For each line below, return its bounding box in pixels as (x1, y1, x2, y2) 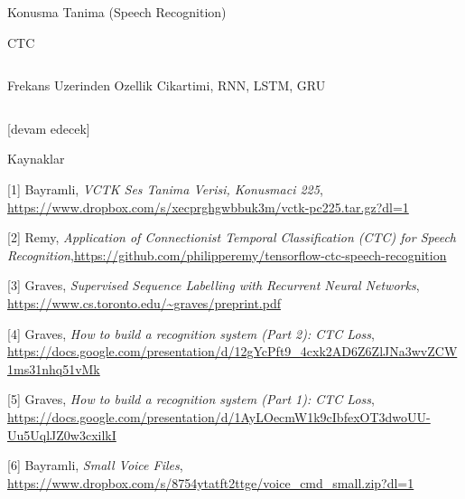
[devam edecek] (7, 118, 90, 137)
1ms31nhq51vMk (7, 359, 100, 378)
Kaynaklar (7, 149, 65, 168)
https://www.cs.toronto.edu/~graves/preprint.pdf (7, 293, 282, 312)
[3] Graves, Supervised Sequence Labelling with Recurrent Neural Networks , (7, 276, 420, 295)
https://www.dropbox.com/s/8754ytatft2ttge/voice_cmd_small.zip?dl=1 (7, 473, 414, 492)
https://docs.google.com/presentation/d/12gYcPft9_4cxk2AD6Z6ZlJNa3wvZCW (7, 342, 458, 361)
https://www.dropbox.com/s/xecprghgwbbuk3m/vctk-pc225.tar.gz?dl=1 (7, 197, 409, 216)
